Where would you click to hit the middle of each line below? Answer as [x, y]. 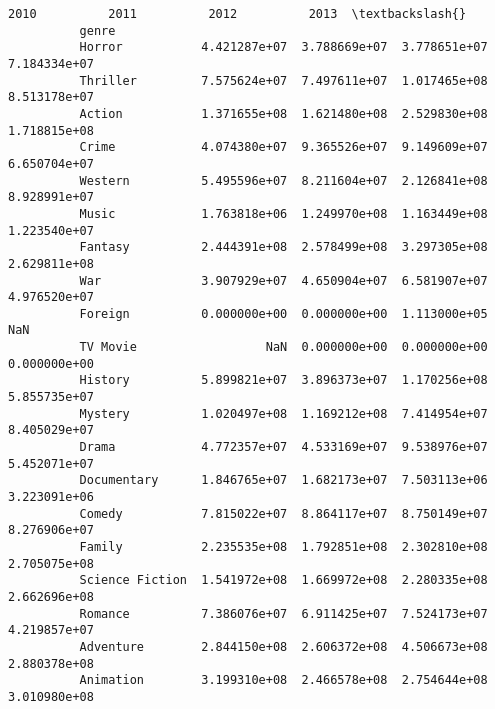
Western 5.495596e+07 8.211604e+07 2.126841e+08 [283, 180]
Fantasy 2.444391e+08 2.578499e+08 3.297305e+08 [283, 247]
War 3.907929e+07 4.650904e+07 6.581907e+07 [283, 280]
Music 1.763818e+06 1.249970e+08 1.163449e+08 [283, 213]
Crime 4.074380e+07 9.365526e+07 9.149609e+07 [283, 147]
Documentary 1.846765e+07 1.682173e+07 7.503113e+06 [283, 480]
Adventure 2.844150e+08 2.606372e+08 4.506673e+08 [283, 646]
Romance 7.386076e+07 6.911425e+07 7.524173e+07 [283, 613]
